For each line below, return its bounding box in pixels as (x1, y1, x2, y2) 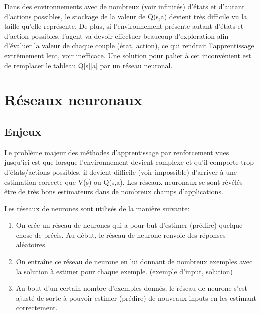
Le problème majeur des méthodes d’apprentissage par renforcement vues (4, 147, 229, 157)
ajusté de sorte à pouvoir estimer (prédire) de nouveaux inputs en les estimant (16, 292, 256, 303)
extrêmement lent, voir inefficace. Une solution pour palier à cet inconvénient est (4, 50, 251, 60)
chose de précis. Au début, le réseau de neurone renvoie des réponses (16, 229, 226, 240)
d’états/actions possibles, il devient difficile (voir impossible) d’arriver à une (4, 166, 237, 177)
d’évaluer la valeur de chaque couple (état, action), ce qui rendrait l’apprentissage (4, 40, 254, 51)
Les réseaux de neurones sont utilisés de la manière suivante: (4, 203, 190, 213)
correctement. (16, 302, 58, 313)
